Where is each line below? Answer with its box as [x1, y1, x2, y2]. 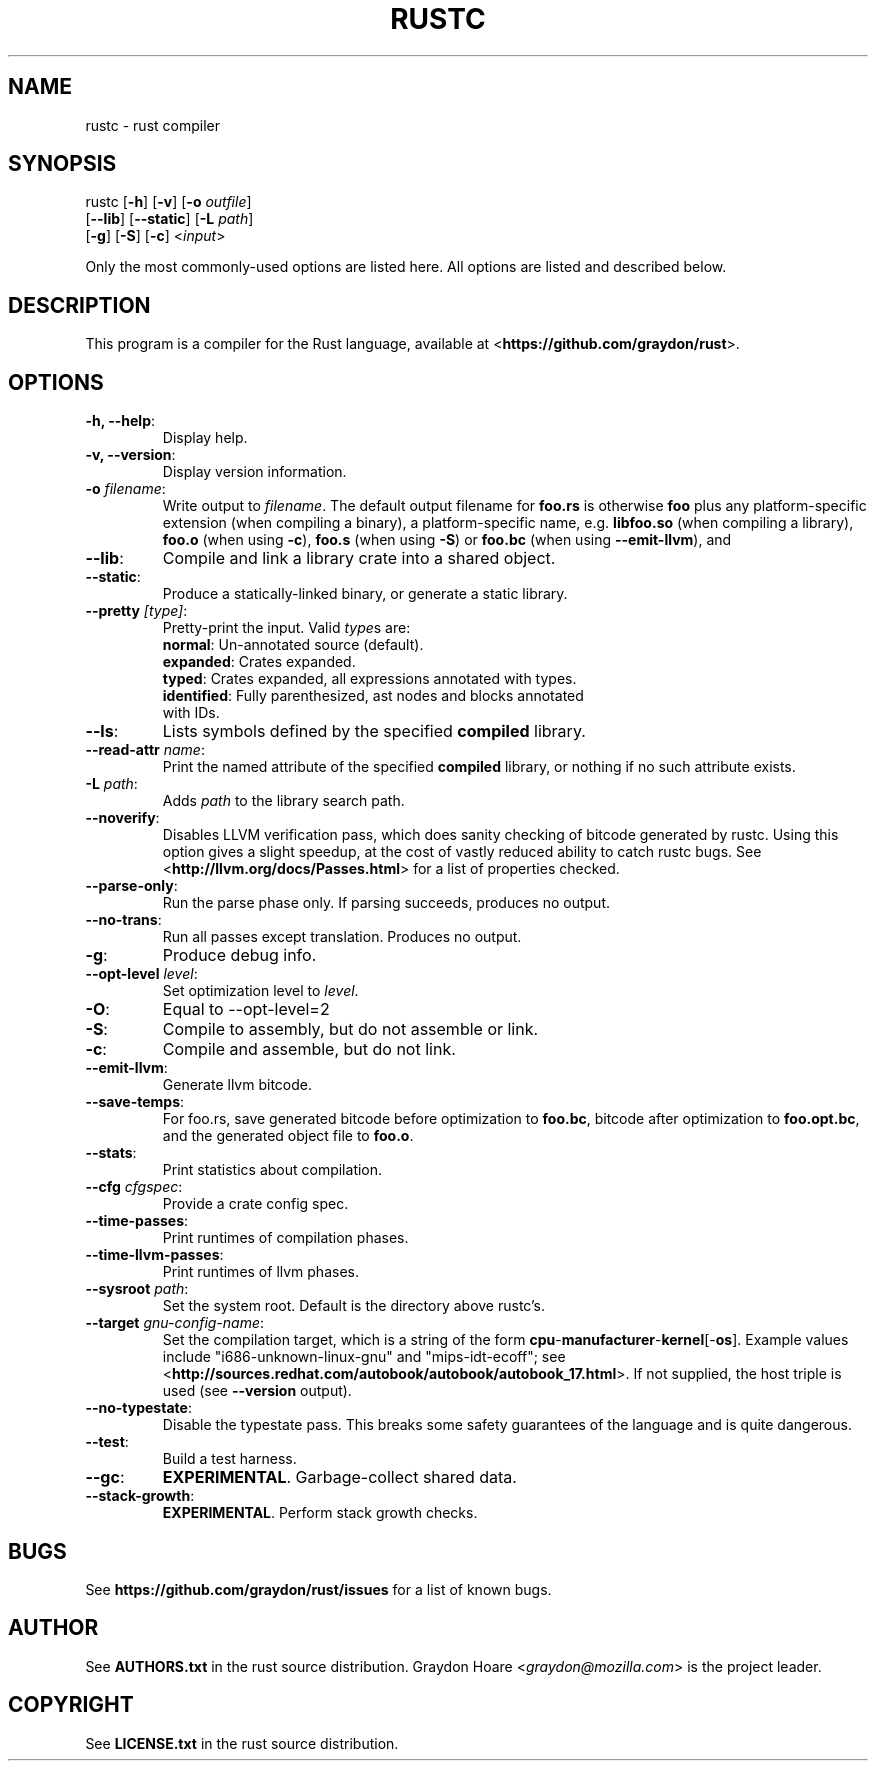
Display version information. [162, 463, 347, 481]
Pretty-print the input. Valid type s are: [162, 619, 411, 637]
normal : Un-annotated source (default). [162, 636, 424, 654]
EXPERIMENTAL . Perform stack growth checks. [162, 1504, 478, 1522]
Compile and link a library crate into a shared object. [162, 548, 556, 569]
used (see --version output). [162, 1382, 352, 1400]
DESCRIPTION [8, 292, 151, 318]
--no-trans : [85, 911, 162, 929]
